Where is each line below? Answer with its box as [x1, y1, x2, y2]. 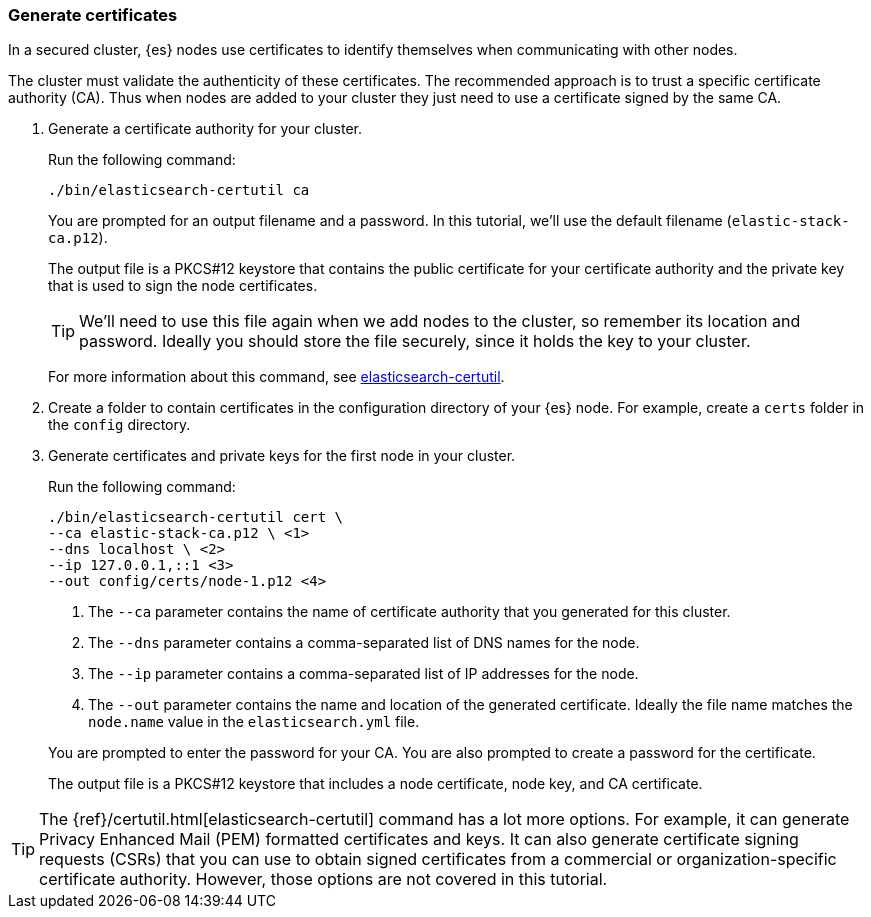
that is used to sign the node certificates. [48, 277, 318, 295]
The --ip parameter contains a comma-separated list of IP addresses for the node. [88, 665, 639, 683]
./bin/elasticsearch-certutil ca [48, 182, 310, 199]
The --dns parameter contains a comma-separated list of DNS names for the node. [88, 634, 640, 652]
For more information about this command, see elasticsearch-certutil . [48, 368, 505, 386]
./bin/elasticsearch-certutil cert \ [48, 509, 344, 526]
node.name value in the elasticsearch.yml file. [88, 713, 420, 731]
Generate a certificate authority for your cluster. [48, 120, 363, 138]
